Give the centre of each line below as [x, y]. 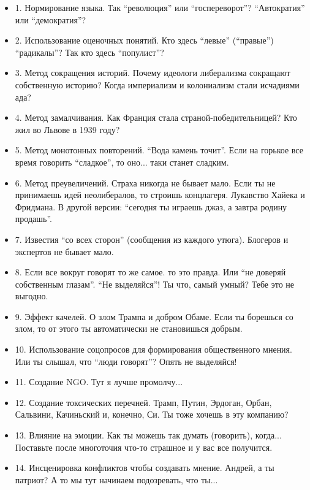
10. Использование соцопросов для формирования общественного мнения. [153, 349]
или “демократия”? [51, 19]
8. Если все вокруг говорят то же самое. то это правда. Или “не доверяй [150, 272]
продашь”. [33, 219]
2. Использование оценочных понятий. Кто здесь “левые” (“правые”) [144, 40]
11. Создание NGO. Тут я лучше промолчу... [99, 382]
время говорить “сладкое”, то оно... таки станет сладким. [122, 162]
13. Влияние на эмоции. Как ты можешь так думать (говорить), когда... [148, 435]
